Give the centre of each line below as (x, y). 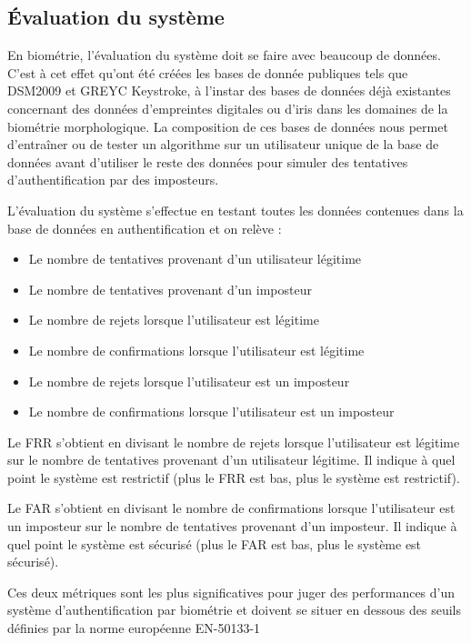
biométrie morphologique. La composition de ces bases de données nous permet (228, 126)
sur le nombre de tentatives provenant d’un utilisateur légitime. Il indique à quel (231, 460)
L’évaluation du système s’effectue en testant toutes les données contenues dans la (235, 210)
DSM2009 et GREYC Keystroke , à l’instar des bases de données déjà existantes (229, 90)
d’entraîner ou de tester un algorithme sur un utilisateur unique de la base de (223, 144)
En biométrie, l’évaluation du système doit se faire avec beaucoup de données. (224, 55)
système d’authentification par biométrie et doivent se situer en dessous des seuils (234, 610)
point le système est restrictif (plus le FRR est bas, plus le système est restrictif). (234, 477)
